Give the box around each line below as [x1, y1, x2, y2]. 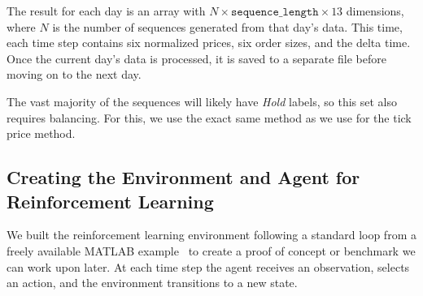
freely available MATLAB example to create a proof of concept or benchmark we [7, 242, 416, 259]
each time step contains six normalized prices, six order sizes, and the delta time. [7, 34, 411, 51]
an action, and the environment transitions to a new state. [7, 274, 298, 291]
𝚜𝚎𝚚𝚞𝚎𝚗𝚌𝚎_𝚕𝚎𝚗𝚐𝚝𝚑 [231, 6, 319, 18]
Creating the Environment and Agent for [7, 165, 360, 190]
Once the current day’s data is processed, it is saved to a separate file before [7, 49, 386, 66]
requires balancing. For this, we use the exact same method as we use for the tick [7, 109, 412, 126]
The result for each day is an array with [7, 2, 206, 19]
